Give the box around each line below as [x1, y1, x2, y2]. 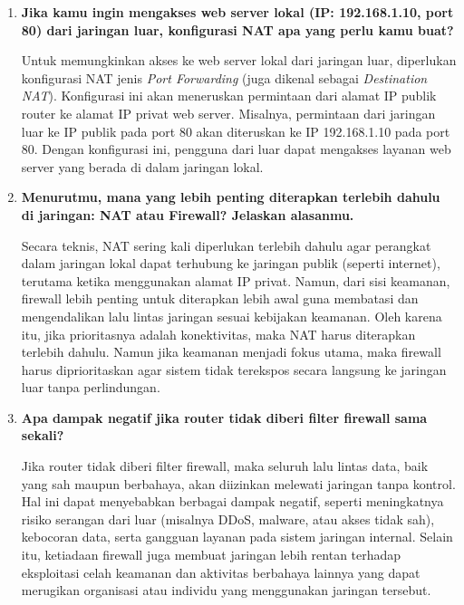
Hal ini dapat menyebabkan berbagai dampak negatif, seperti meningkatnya [21, 492, 444, 511]
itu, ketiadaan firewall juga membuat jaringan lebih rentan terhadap [21, 545, 401, 564]
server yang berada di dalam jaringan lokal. [21, 157, 264, 176]
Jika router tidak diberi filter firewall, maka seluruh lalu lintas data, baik [21, 456, 429, 475]
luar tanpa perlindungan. [21, 378, 160, 397]
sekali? [21, 426, 64, 445]
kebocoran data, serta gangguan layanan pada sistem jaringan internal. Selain [21, 527, 453, 546]
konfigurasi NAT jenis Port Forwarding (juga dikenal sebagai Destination [21, 68, 428, 87]
